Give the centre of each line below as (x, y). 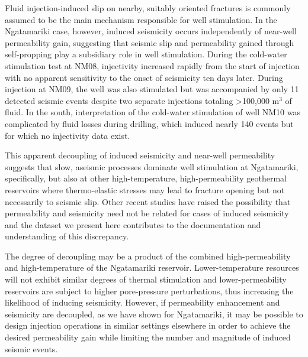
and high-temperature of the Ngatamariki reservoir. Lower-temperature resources (152, 267)
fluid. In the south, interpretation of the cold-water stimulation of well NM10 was (153, 112)
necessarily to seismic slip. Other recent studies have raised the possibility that (148, 201)
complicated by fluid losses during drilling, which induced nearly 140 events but (149, 123)
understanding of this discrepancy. (67, 236)
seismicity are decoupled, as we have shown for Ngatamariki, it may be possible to (154, 314)
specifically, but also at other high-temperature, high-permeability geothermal (146, 178)
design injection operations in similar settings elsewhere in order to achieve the (148, 325)
